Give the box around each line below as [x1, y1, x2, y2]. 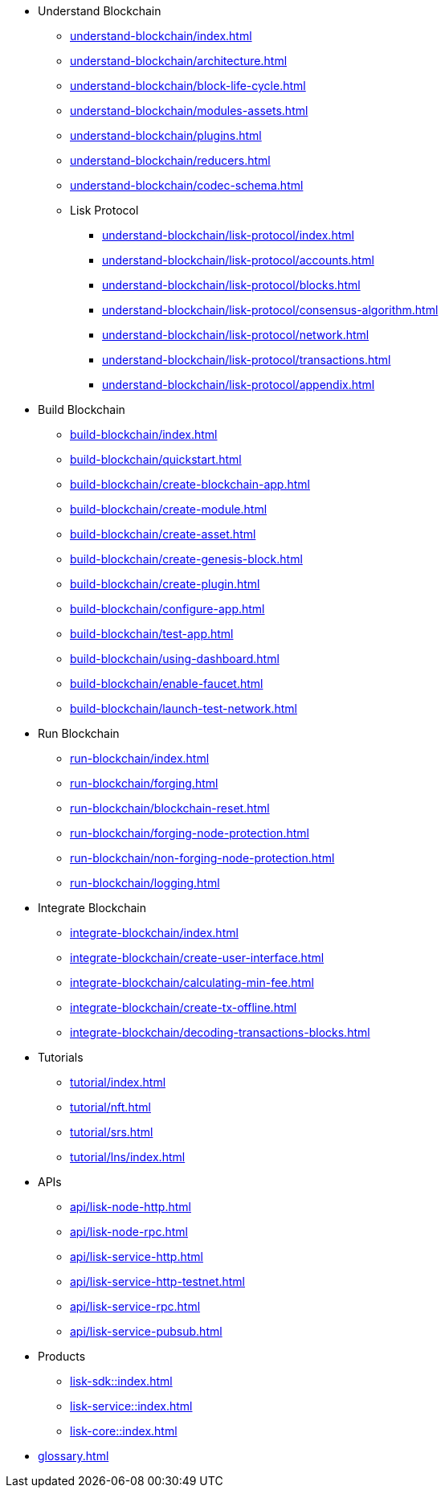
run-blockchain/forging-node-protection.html [70, 826, 309, 840]
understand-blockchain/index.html [70, 29, 252, 43]
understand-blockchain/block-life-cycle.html [70, 79, 306, 92]
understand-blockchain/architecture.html [70, 54, 288, 68]
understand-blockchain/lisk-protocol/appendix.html [102, 378, 375, 391]
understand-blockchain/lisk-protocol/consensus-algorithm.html [102, 303, 439, 317]
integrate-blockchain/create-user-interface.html [70, 951, 325, 964]
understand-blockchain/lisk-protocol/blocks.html [102, 278, 361, 292]
